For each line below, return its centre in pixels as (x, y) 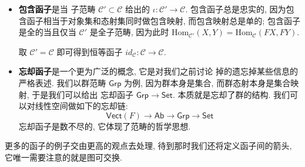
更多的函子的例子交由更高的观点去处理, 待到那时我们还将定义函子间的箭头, (148, 146)
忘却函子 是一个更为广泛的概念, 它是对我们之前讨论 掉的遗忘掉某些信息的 (158, 71)
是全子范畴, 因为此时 (129, 32)
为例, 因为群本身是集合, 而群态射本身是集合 (207, 82)
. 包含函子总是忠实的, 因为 (236, 9)
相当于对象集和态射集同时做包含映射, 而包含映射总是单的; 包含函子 (172, 20)
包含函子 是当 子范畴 (57, 9)
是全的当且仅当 (47, 32)
